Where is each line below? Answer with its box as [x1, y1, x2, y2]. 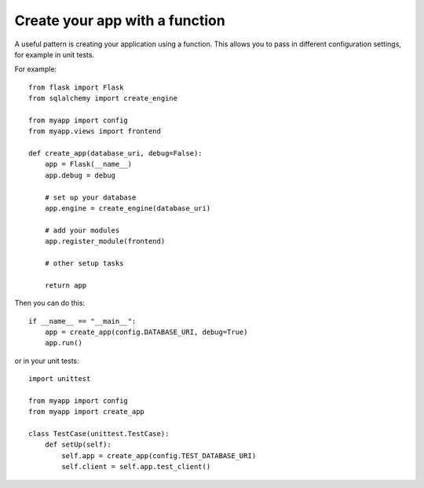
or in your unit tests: [14, 356, 79, 365]
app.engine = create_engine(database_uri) [44, 204, 211, 213]
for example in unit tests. [14, 50, 94, 59]
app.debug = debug [44, 171, 116, 180]
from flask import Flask [28, 83, 124, 92]
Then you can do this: [14, 299, 86, 308]
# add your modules [44, 226, 120, 235]
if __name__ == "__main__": [28, 317, 137, 325]
